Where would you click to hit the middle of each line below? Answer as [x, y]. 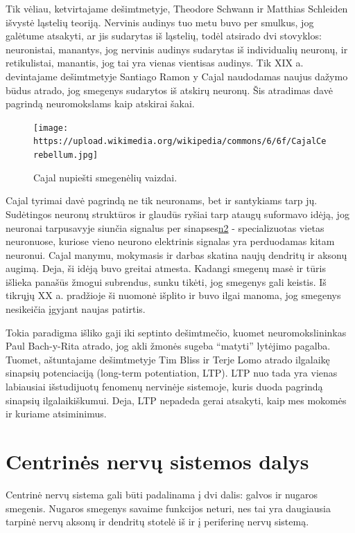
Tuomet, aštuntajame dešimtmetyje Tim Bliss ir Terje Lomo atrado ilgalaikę [168, 359]
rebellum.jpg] [66, 155]
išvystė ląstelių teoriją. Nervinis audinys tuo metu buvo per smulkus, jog [160, 22]
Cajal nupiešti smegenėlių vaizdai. [105, 177]
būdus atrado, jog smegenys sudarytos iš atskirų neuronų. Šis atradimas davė [169, 90]
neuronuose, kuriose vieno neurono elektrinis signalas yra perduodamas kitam [170, 241]
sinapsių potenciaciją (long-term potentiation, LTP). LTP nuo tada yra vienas [172, 373]
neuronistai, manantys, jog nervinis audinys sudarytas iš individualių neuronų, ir [177, 49]
